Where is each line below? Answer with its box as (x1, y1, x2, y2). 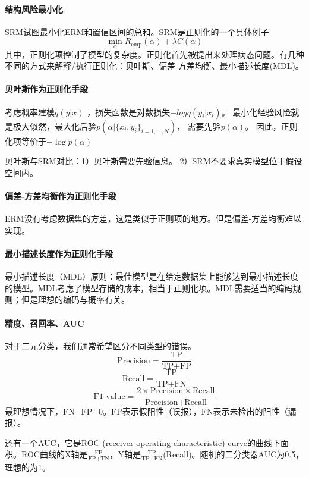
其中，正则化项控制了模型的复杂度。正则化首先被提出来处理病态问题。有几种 (5, 48, 304, 60)
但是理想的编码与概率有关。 (21, 293, 130, 306)
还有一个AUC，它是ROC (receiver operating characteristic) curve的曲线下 (5, 436, 281, 448)
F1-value (93, 392, 125, 401)
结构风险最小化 (5, 2, 63, 15)
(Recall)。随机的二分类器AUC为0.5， (163, 448, 304, 460)
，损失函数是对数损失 (87, 105, 171, 118)
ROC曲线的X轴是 (21, 448, 88, 460)
